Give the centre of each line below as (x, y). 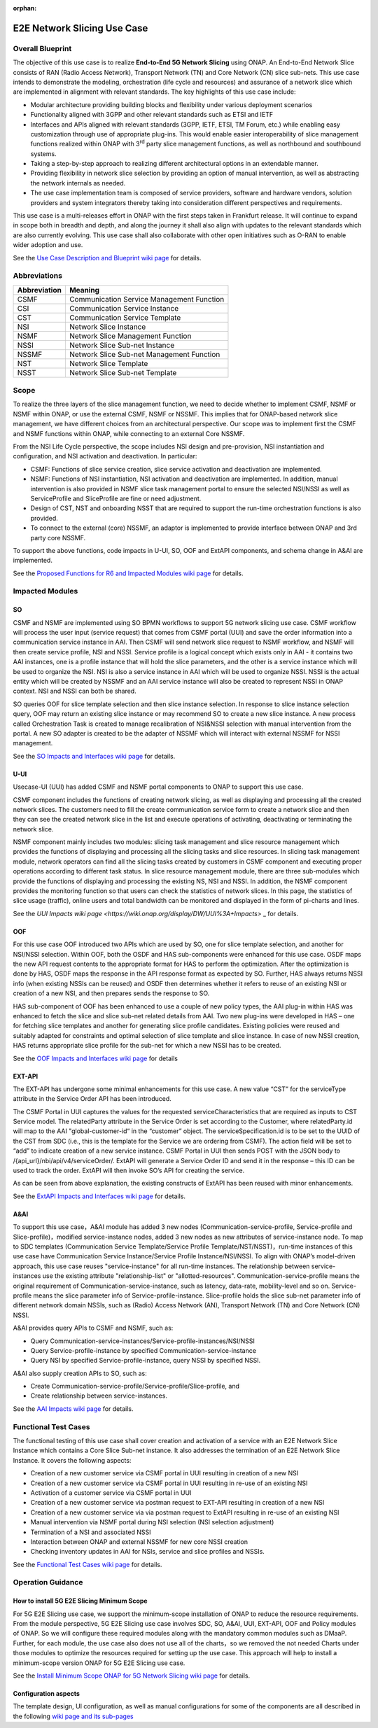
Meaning (84, 290)
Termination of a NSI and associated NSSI (91, 1532)
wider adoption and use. (48, 245)
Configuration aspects (47, 1693)
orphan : (25, 8)
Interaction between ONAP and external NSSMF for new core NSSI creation (139, 1541)
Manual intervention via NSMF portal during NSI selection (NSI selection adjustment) (152, 1522)
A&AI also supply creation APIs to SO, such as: (80, 1373)
